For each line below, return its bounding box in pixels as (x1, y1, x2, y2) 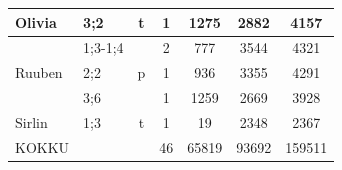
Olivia (15, 11, 57, 32)
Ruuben (15, 62, 63, 83)
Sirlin (15, 111, 48, 132)
